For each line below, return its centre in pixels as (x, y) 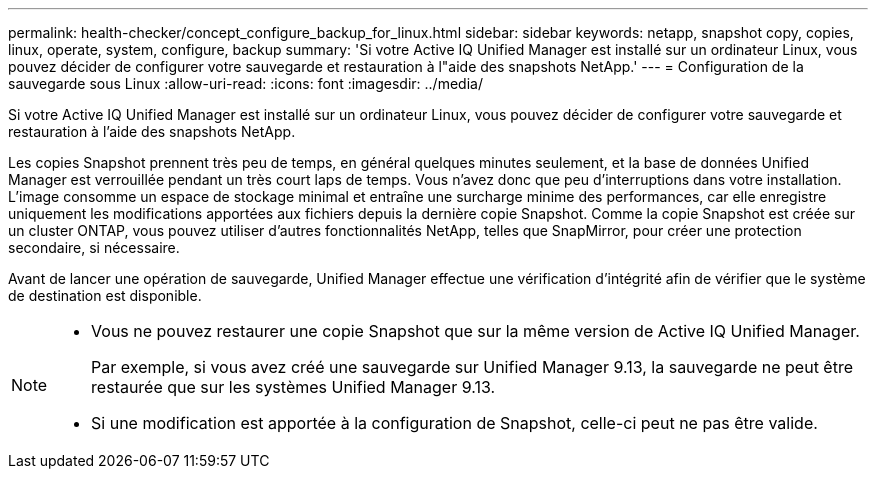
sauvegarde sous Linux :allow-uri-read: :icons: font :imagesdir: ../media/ (245, 83)
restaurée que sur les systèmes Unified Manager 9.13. (293, 387)
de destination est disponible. (105, 295)
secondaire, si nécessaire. (94, 247)
